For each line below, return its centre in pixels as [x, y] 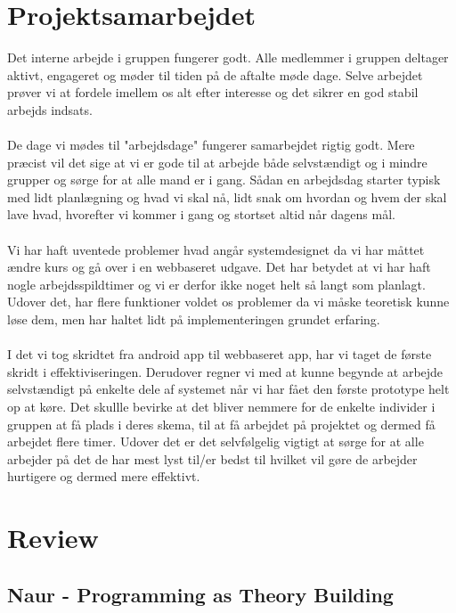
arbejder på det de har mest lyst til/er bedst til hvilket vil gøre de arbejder [212, 458]
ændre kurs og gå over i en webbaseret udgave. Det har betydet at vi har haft [219, 267]
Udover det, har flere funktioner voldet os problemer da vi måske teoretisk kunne [228, 302]
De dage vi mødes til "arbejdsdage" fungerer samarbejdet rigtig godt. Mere [211, 145]
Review [53, 538]
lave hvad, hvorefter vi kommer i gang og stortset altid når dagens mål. [201, 214]
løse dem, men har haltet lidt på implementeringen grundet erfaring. [194, 319]
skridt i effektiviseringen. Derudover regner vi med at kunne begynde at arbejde [225, 371]
